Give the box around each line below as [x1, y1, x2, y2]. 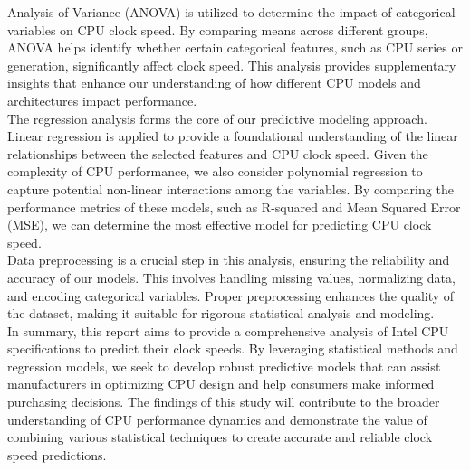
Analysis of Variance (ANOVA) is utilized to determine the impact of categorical [7, 3, 456, 21]
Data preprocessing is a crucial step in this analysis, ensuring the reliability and [7, 250, 450, 269]
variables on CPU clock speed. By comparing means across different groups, [7, 20, 428, 39]
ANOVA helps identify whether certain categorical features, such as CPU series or [7, 38, 463, 57]
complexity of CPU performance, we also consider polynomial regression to [7, 162, 423, 181]
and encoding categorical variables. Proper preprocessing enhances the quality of [7, 286, 455, 305]
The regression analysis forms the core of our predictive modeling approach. [7, 108, 427, 127]
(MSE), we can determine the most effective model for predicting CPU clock [7, 215, 432, 234]
